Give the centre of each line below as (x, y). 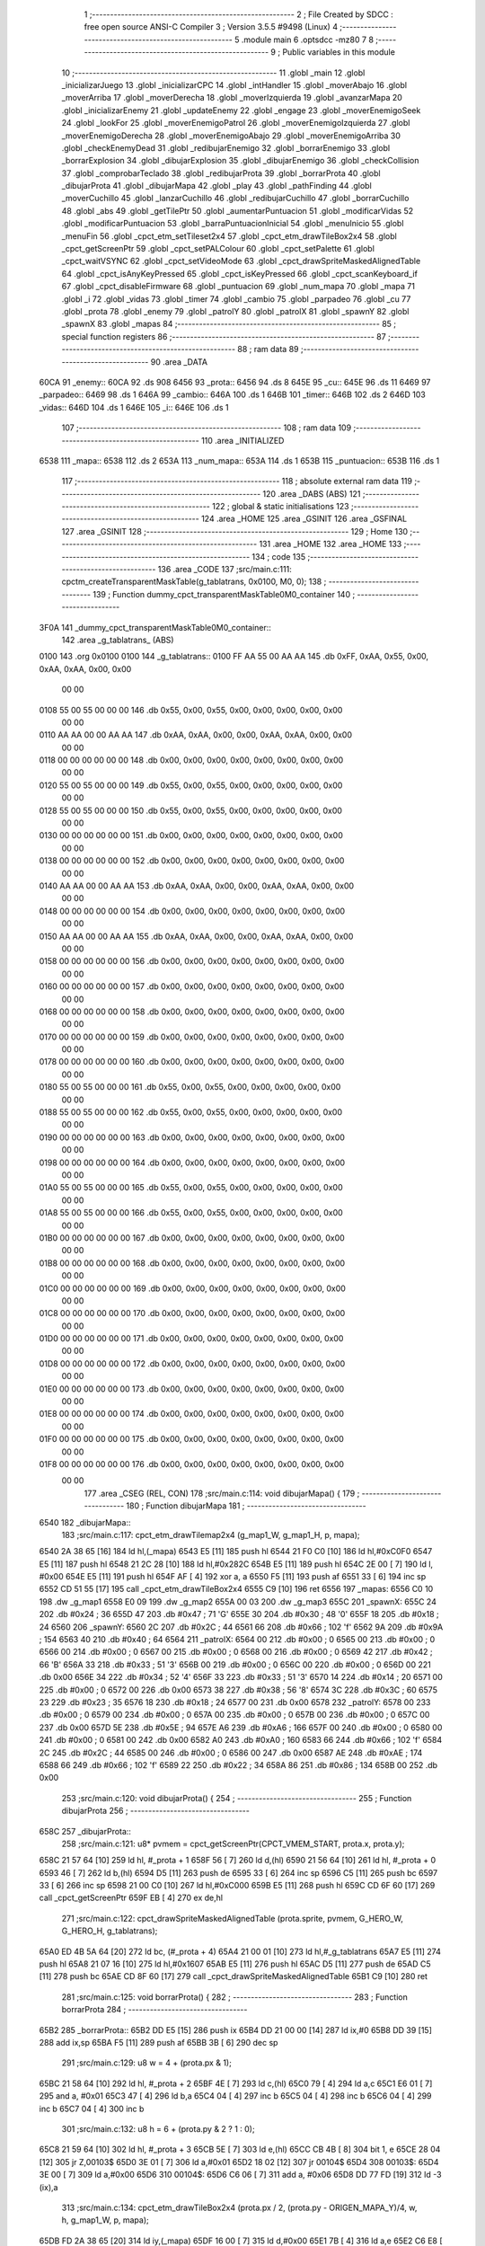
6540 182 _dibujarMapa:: (85, 1522)
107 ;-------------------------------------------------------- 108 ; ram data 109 (207, 428)
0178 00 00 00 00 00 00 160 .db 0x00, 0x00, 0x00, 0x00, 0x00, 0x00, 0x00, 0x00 (192, 1062)
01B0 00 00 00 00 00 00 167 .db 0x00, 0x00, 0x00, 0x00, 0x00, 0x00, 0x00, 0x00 (192, 1238)
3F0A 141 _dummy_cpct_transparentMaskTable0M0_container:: (155, 627)
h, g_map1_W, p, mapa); (105, 2220)
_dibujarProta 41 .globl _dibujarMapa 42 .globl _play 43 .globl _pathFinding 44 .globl (216, 186)
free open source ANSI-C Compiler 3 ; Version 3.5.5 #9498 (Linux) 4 (211, 27)
